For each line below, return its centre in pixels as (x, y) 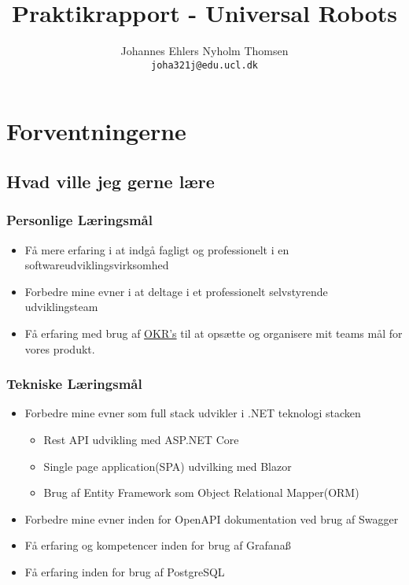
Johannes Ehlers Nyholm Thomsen (204, 51)
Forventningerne (96, 131)
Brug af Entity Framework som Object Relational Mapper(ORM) (201, 492)
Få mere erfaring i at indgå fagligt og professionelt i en (157, 249)
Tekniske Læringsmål (74, 384)
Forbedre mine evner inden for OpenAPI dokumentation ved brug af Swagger (212, 518)
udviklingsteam (61, 307)
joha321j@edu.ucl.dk (204, 65)
